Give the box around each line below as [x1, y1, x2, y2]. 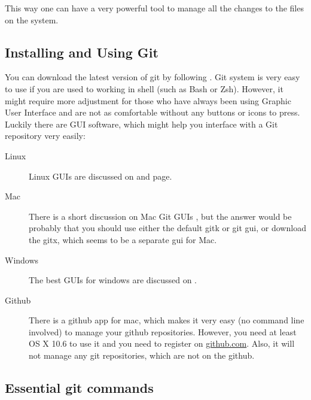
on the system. [5, 13, 59, 26]
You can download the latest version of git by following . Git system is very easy [5, 71, 300, 83]
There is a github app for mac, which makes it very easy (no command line [29, 314, 304, 326]
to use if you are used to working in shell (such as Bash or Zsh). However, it [5, 82, 283, 95]
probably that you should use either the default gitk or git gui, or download [29, 222, 306, 234]
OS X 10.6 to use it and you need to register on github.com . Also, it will [29, 337, 295, 350]
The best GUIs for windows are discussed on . [29, 274, 197, 286]
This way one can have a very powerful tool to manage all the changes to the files [5, 2, 304, 14]
